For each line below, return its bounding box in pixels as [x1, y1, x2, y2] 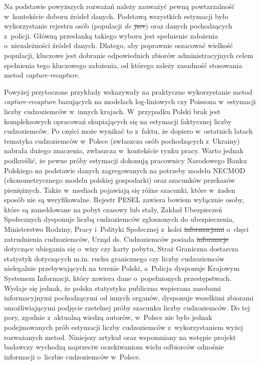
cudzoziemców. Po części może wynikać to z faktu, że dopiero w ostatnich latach [4, 126, 253, 136]
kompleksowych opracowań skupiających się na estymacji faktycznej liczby [4, 116, 232, 126]
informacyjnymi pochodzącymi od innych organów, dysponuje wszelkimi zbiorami [4, 292, 254, 303]
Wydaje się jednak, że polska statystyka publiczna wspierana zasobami [4, 282, 221, 293]
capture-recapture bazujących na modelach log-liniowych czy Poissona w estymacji [4, 96, 256, 107]
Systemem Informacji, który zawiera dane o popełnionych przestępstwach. [4, 273, 232, 283]
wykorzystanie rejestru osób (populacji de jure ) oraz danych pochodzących [4, 21, 232, 31]
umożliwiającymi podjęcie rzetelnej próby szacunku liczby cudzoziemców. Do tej [4, 302, 250, 312]
